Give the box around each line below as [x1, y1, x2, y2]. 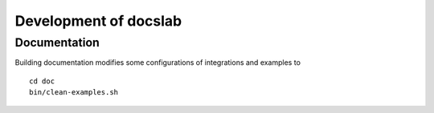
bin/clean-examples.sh [29, 88, 119, 97]
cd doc [29, 76, 55, 86]
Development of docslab [14, 12, 182, 30]
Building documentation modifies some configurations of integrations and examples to [14, 58, 301, 67]
